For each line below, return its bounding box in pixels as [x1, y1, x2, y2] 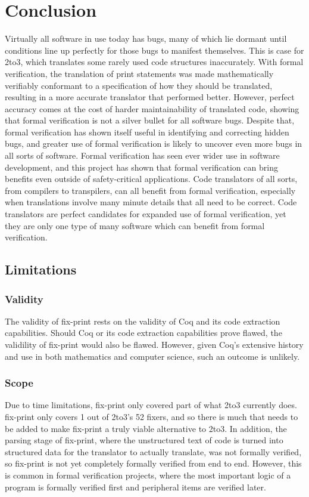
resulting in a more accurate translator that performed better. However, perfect [5, 91, 295, 103]
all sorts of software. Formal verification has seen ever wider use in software [5, 149, 280, 162]
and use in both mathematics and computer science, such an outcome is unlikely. [5, 350, 300, 362]
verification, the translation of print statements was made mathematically [5, 67, 274, 79]
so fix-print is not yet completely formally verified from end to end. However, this [5, 457, 302, 470]
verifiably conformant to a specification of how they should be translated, [5, 79, 273, 91]
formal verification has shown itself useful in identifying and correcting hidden [5, 125, 289, 138]
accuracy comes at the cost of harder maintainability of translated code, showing [5, 102, 299, 115]
